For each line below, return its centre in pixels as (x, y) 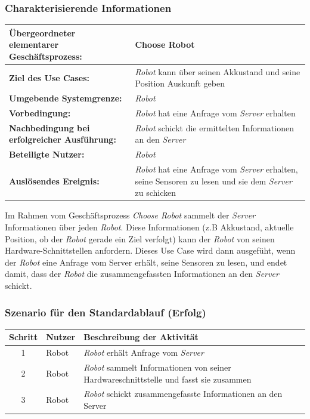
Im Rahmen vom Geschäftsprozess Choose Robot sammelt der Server (130, 215)
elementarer (34, 44)
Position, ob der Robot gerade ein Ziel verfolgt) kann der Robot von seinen (140, 238)
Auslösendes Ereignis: (54, 181)
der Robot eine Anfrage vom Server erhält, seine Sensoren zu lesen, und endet (146, 262)
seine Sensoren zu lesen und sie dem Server (213, 181)
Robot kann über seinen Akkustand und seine (218, 71)
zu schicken (155, 192)
